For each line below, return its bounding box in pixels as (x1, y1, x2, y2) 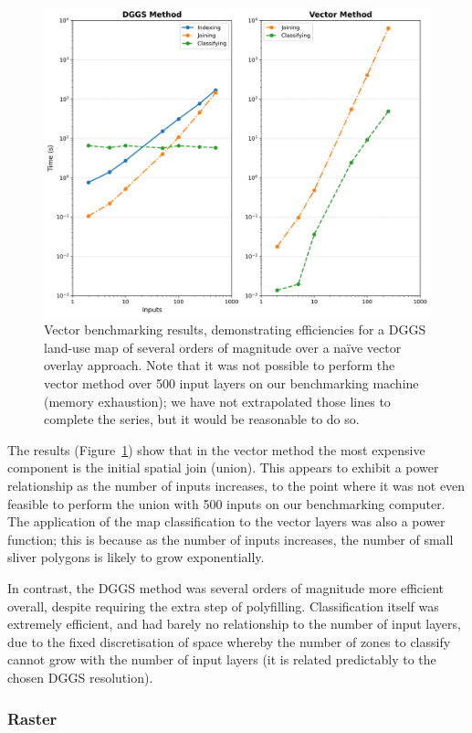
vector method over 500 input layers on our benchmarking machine (44, 374, 419, 393)
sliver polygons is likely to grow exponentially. (7, 547, 265, 567)
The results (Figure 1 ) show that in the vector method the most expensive (7, 440, 425, 459)
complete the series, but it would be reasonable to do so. (44, 409, 360, 429)
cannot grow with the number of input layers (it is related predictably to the (7, 650, 436, 669)
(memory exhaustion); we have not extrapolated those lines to (44, 391, 391, 410)
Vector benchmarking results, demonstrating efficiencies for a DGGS (44, 320, 426, 339)
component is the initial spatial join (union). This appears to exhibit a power (7, 458, 439, 477)
